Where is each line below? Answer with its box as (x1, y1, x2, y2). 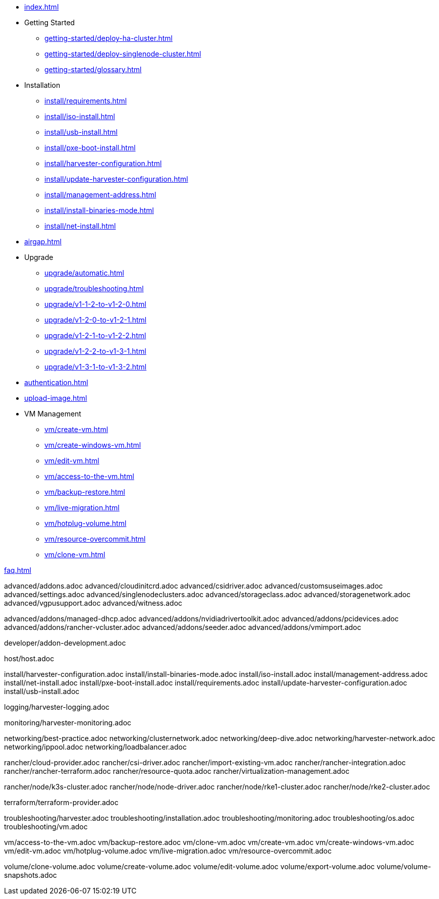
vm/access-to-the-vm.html (44, 472, 134, 481)
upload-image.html (24, 394, 87, 402)
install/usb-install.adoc (4, 687, 80, 696)
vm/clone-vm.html (44, 550, 105, 559)
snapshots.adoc (4, 871, 57, 879)
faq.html (4, 566, 31, 574)
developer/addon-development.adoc (4, 639, 126, 647)
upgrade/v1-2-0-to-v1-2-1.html (44, 315, 147, 324)
